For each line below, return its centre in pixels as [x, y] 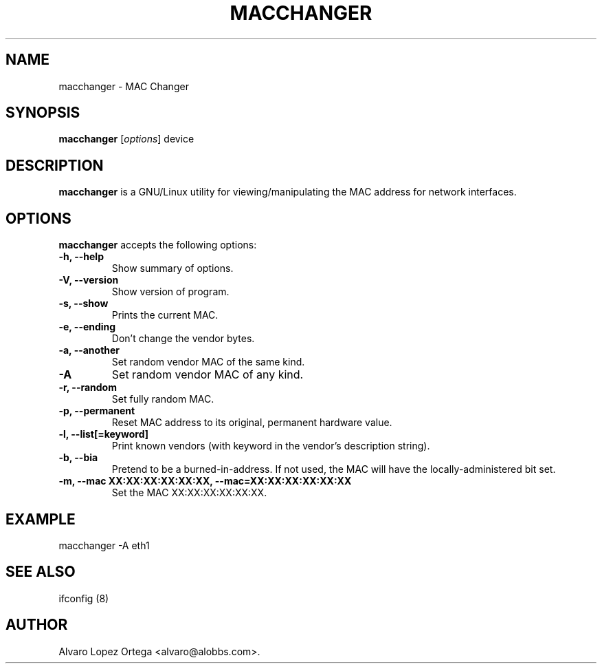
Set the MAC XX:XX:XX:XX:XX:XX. [189, 493]
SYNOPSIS [43, 113]
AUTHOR [37, 625]
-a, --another [89, 350]
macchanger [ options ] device [126, 139]
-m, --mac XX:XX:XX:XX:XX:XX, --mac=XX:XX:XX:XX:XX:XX [205, 481]
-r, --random [88, 387]
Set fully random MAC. [163, 399]
